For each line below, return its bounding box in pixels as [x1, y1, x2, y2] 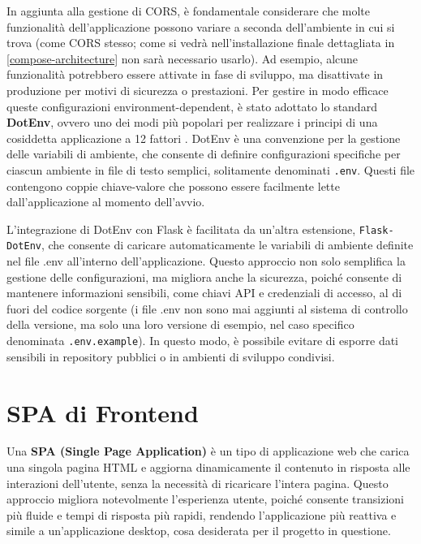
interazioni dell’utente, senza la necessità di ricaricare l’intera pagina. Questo [6, 474, 389, 491]
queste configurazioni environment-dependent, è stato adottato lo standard [6, 97, 377, 114]
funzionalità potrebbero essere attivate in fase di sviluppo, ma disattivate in [6, 66, 384, 83]
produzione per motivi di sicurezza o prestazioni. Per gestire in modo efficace [6, 81, 389, 98]
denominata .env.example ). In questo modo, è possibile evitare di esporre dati [6, 332, 399, 349]
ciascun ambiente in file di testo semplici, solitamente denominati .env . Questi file [6, 161, 415, 178]
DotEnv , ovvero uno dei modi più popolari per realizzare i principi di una [6, 114, 378, 131]
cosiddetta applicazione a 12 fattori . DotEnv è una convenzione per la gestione [6, 129, 401, 146]
